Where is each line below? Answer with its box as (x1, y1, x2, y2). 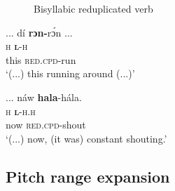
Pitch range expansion (6, 165, 170, 187)
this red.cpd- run (6, 52, 76, 67)
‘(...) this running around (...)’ (6, 66, 135, 81)
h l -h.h (6, 103, 36, 118)
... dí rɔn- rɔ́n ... (6, 25, 73, 39)
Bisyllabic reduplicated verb (34, 1, 153, 15)
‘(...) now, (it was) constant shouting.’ (6, 131, 167, 145)
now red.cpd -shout (6, 117, 86, 132)
